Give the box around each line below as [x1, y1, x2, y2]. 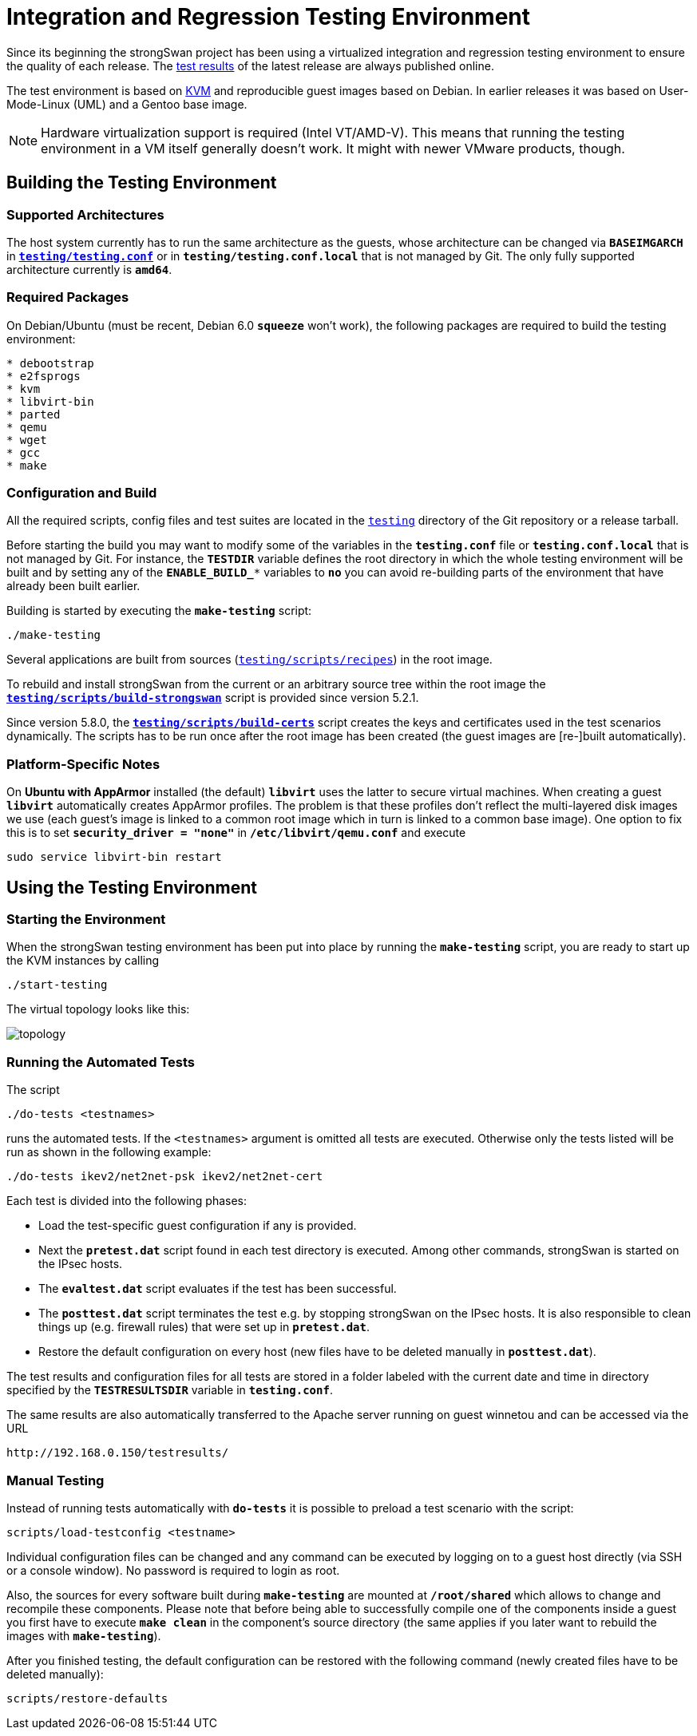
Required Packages [6, 289, 129, 306]
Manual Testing [6, 1472, 105, 1488]
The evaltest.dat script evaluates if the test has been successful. [38, 1282, 397, 1296]
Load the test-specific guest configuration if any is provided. [38, 1219, 357, 1233]
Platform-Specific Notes [6, 755, 160, 772]
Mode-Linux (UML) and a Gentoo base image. [6, 97, 248, 111]
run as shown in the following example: [6, 1145, 212, 1159]
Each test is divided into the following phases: [6, 1194, 247, 1208]
